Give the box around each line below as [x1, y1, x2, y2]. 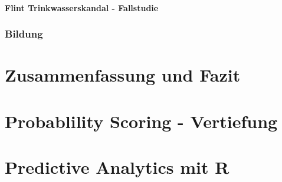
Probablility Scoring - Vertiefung [5, 109, 278, 133]
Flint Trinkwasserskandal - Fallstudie [5, 1, 159, 14]
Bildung [5, 26, 43, 41]
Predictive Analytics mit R [5, 154, 229, 178]
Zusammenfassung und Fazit [5, 63, 241, 87]
